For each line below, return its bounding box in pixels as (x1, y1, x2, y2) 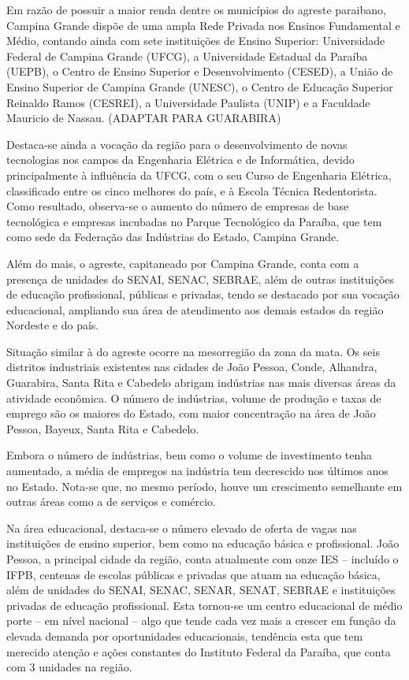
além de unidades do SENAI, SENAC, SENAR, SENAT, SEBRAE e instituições (6, 582, 396, 598)
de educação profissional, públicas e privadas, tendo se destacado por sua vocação (6, 286, 400, 303)
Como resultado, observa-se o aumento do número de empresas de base (6, 198, 349, 214)
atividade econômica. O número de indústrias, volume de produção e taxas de (6, 389, 381, 406)
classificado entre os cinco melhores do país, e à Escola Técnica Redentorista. (6, 182, 377, 199)
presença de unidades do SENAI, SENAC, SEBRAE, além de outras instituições (6, 270, 395, 287)
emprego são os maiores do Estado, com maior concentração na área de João (6, 405, 376, 422)
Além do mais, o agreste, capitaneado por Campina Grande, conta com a (6, 255, 359, 271)
